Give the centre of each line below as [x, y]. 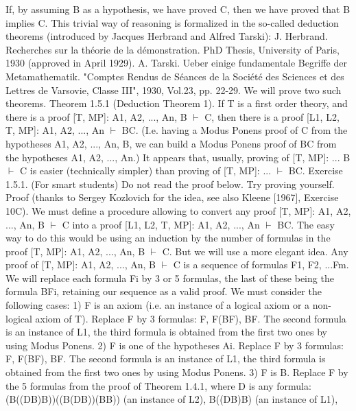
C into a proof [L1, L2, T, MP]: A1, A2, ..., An [161, 224]
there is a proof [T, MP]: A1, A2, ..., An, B [96, 116]
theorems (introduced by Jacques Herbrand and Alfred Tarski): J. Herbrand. [167, 36]
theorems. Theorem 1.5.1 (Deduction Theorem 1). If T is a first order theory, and [177, 103]
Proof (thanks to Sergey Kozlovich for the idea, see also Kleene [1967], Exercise [172, 197]
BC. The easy [306, 224]
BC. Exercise [316, 171]
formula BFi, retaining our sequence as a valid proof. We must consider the [164, 291]
